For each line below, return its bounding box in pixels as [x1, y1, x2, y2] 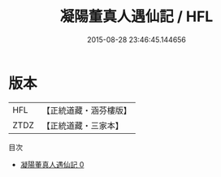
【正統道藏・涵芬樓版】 [41, 105, 132, 116]
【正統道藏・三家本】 [41, 119, 124, 131]
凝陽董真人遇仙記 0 [19, 159, 84, 169]
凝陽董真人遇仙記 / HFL [59, 7, 214, 26]
